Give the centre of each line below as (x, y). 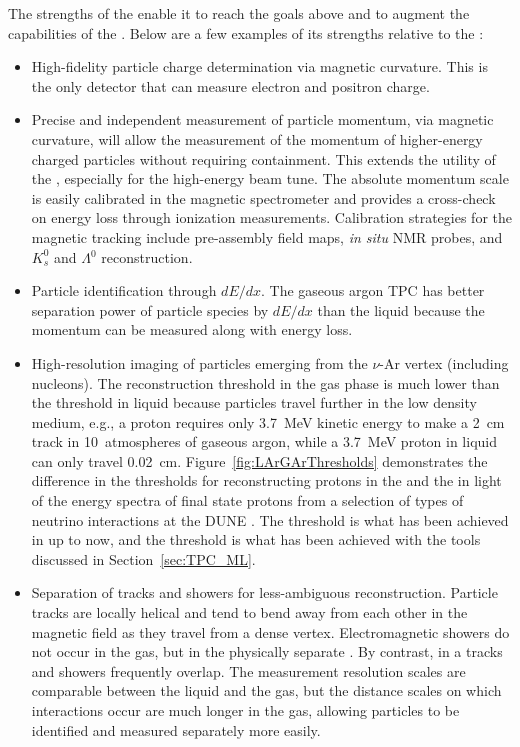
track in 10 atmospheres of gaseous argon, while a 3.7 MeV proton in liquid (264, 441)
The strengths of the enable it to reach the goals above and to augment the (239, 13)
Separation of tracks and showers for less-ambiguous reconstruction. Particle (264, 592)
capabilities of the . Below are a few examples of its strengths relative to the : (246, 32)
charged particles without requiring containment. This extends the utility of (263, 158)
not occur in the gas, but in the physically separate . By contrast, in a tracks (267, 651)
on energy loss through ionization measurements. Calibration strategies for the (271, 217)
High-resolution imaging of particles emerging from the (199, 362)
